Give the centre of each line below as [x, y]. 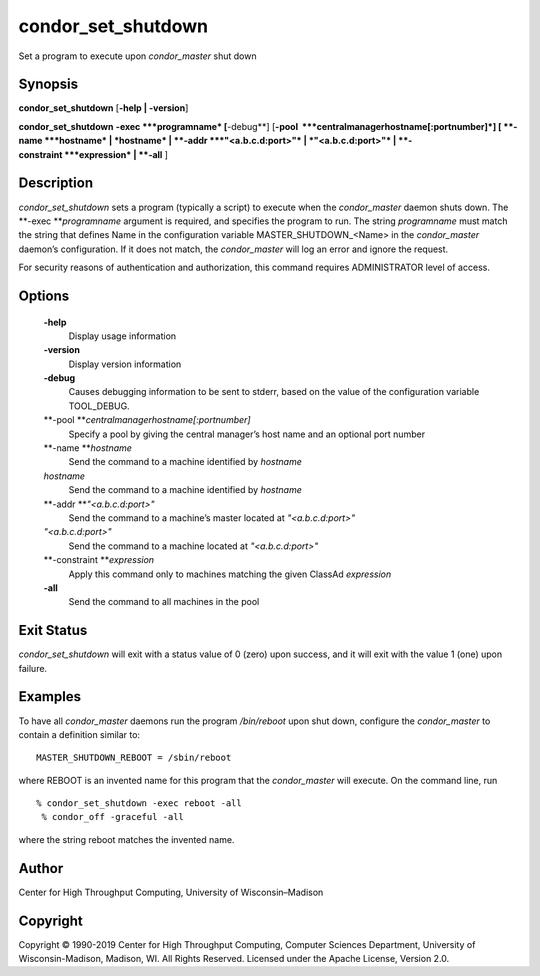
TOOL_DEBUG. [99, 406]
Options [44, 295]
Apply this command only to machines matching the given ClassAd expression [230, 574]
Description [56, 183]
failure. [33, 668]
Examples [50, 696]
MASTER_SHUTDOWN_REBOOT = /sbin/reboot [134, 758]
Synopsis [48, 84]
